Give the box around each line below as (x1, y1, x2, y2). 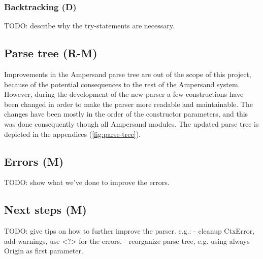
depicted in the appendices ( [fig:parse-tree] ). (4, 128, 141, 139)
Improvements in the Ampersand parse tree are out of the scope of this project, (4, 69, 251, 80)
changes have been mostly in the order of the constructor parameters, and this (4, 108, 248, 119)
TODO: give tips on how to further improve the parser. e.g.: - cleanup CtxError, (4, 226, 255, 236)
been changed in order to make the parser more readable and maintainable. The (4, 98, 253, 109)
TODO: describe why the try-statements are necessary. (4, 20, 175, 31)
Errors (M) (4, 153, 64, 169)
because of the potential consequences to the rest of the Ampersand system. (4, 79, 240, 89)
